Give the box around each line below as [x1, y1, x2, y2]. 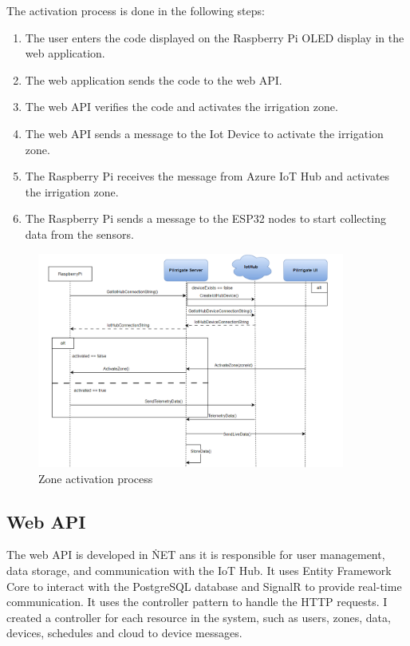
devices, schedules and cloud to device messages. [6, 624, 242, 641]
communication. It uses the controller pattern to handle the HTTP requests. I [6, 593, 388, 610]
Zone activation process [38, 470, 153, 486]
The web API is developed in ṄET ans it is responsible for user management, [6, 546, 385, 563]
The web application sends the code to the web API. [25, 71, 282, 88]
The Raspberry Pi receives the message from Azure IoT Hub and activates [25, 168, 390, 184]
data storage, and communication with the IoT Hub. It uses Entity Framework [6, 562, 392, 579]
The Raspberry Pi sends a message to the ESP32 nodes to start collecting [25, 210, 386, 227]
